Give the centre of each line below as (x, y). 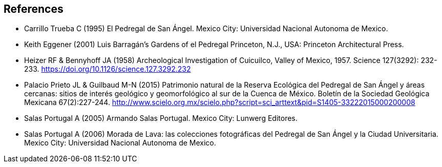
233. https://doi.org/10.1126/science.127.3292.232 (108, 69)
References (34, 9)
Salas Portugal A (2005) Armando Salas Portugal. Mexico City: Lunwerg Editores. (161, 118)
